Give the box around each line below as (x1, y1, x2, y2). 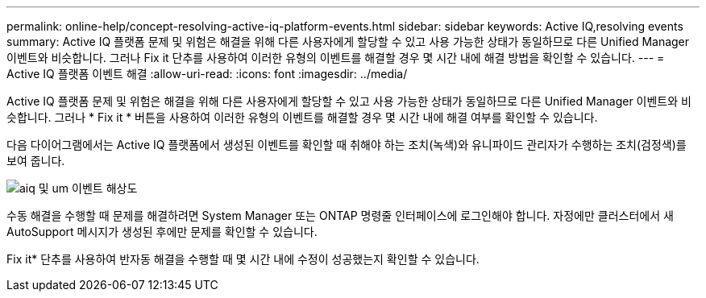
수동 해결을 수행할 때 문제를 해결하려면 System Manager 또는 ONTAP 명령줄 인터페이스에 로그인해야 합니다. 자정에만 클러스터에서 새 (6, 209, 674, 222)
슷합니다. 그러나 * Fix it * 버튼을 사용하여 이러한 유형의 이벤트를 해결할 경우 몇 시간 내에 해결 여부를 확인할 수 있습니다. (6, 110, 598, 124)
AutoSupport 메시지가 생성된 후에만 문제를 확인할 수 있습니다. (6, 225, 318, 238)
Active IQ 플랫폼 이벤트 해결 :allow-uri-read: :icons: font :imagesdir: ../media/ (6, 67, 408, 81)
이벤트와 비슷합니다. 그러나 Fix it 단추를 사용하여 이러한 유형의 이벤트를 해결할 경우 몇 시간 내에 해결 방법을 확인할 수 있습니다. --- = (6, 51, 665, 64)
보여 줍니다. (6, 154, 65, 168)
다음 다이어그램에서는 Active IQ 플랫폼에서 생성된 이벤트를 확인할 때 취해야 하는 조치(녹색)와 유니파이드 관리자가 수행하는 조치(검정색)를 (6, 138, 687, 151)
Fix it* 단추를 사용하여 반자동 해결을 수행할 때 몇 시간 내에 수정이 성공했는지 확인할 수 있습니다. (6, 252, 480, 266)
